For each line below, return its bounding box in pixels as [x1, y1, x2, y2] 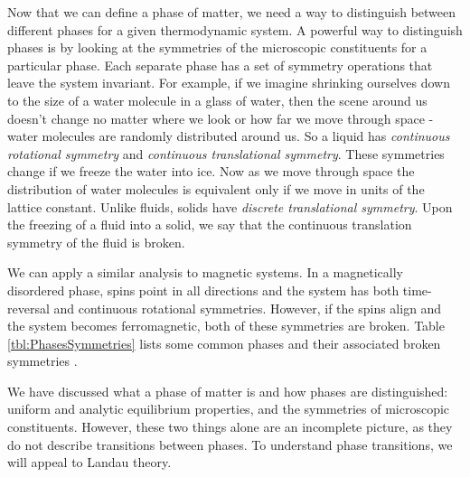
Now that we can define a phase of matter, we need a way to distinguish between [7, 3, 456, 21]
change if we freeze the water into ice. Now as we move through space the [7, 162, 415, 181]
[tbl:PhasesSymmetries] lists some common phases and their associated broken [7, 333, 441, 352]
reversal [7, 298, 50, 317]
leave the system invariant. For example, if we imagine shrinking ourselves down [7, 73, 450, 92]
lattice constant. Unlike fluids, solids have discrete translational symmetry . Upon [7, 197, 453, 216]
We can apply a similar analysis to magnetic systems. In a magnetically [7, 263, 403, 282]
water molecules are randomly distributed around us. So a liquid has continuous [7, 126, 450, 145]
